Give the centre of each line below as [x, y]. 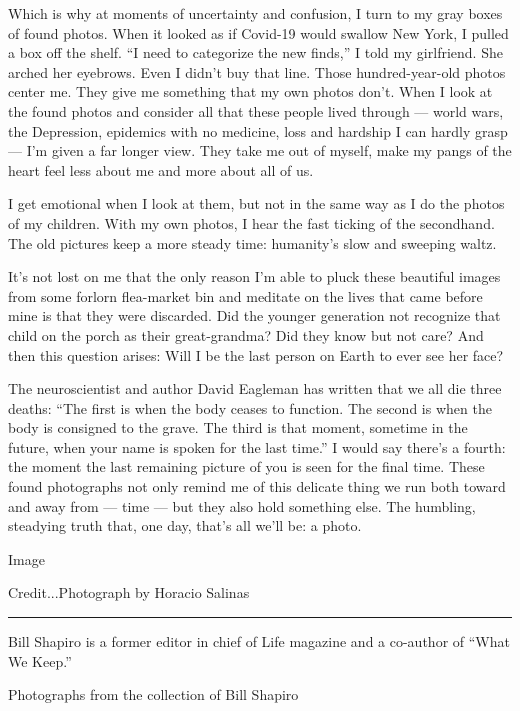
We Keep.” [40, 660]
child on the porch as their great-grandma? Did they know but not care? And [246, 334]
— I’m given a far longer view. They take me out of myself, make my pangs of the [260, 150]
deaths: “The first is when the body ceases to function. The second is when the [250, 407]
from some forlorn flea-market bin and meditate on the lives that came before [245, 295]
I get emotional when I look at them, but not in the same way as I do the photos [256, 203]
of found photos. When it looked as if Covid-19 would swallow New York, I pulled [258, 32]
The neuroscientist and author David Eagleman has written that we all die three [255, 388]
